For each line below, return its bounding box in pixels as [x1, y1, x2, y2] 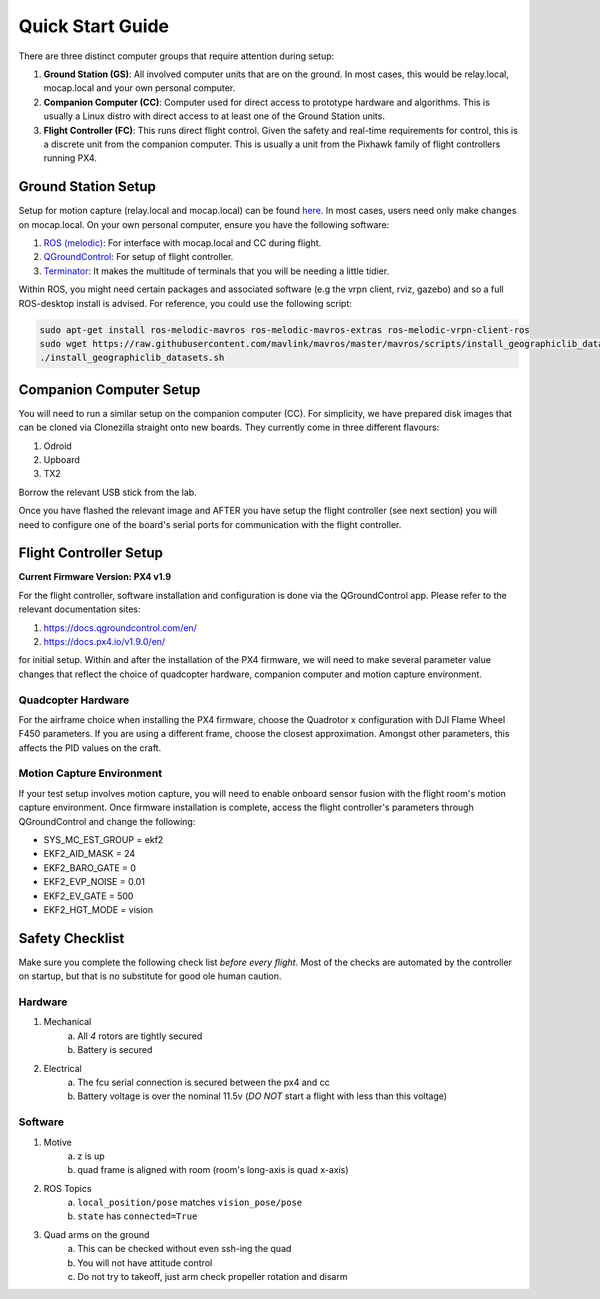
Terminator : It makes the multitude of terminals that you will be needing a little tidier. [43, 265, 390, 277]
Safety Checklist [18, 930, 125, 947]
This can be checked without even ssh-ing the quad [77, 1243, 292, 1255]
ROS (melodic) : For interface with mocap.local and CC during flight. [43, 236, 322, 249]
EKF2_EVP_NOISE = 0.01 [43, 876, 145, 888]
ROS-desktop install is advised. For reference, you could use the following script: [18, 297, 352, 309]
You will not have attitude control [77, 1256, 213, 1269]
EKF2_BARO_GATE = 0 [43, 861, 137, 874]
